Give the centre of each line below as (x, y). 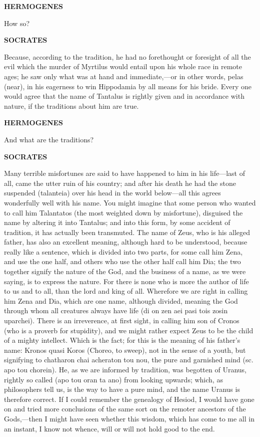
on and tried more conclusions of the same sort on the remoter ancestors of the (125, 409)
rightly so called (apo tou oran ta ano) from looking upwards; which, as (113, 379)
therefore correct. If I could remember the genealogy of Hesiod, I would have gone (129, 399)
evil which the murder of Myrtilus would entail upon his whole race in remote (123, 66)
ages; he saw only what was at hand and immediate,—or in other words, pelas (124, 76)
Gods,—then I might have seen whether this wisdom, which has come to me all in (129, 418)
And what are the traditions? (49, 139)
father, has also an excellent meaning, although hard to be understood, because (126, 242)
